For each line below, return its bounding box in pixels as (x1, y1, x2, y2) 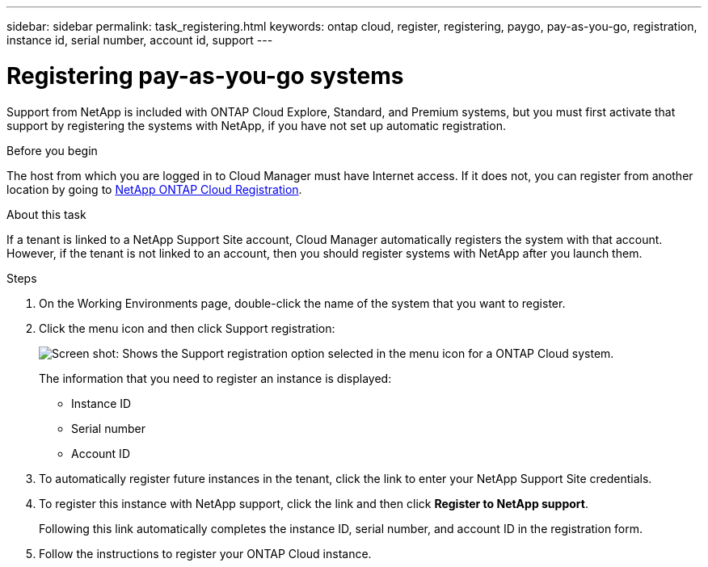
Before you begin (6, 143, 98, 157)
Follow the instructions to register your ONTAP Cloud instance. (39, 546, 372, 561)
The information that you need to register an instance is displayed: (39, 371, 392, 385)
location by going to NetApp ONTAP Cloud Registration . (6, 182, 302, 196)
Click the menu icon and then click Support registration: (39, 321, 335, 335)
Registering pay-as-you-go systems (6, 61, 404, 90)
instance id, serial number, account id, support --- (6, 33, 273, 47)
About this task (6, 207, 86, 221)
